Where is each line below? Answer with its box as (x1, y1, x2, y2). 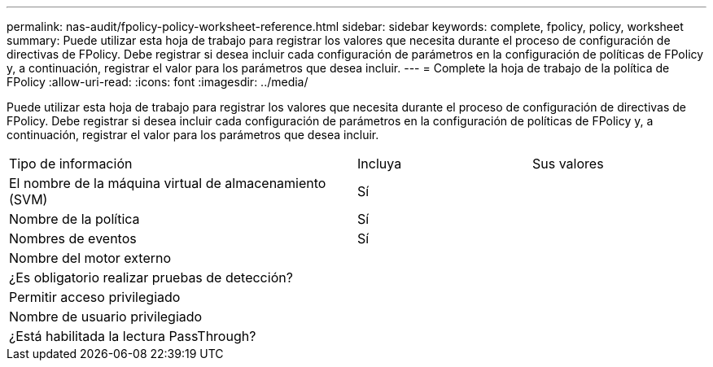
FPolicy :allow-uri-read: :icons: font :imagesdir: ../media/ (7, 75, 308, 89)
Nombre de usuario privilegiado (9, 308, 203, 325)
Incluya (357, 155, 402, 172)
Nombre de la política (9, 211, 140, 227)
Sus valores (532, 155, 604, 172)
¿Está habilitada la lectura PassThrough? (9, 328, 256, 344)
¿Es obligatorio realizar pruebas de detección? (9, 269, 293, 286)
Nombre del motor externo (9, 250, 172, 266)
